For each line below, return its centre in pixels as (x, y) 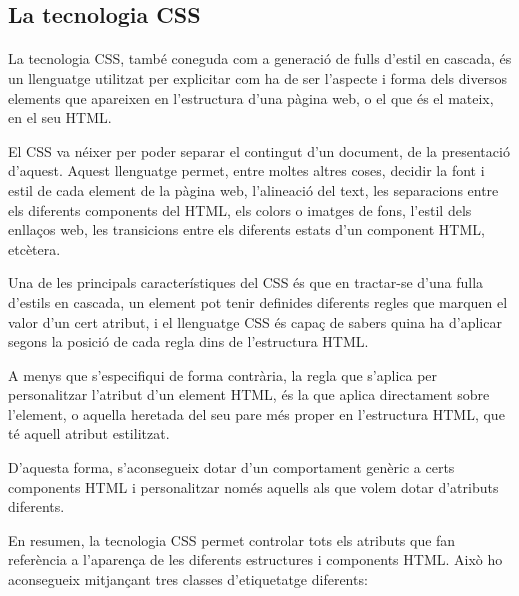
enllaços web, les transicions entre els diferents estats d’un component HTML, (246, 229)
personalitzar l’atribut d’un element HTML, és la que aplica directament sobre (249, 394)
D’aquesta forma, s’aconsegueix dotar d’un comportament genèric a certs (231, 467)
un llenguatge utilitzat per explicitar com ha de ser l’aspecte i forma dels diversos (258, 77)
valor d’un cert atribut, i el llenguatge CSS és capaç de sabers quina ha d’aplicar (255, 321)
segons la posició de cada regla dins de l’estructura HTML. (188, 341)
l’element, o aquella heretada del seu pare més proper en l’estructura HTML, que (256, 413)
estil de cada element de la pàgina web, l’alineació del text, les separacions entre (253, 189)
